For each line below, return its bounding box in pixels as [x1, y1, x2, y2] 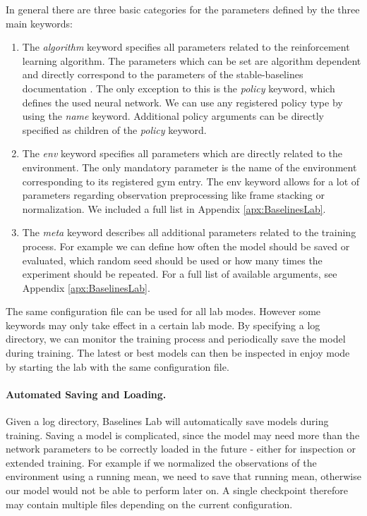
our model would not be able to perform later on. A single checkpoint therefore [6, 483, 348, 498]
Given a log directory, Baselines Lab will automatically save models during [6, 414, 329, 429]
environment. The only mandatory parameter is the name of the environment [22, 159, 357, 174]
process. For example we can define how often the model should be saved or [22, 238, 350, 253]
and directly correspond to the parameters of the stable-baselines [22, 67, 303, 82]
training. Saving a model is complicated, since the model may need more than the [6, 427, 360, 442]
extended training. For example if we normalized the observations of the [6, 455, 317, 469]
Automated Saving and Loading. [6, 386, 167, 401]
